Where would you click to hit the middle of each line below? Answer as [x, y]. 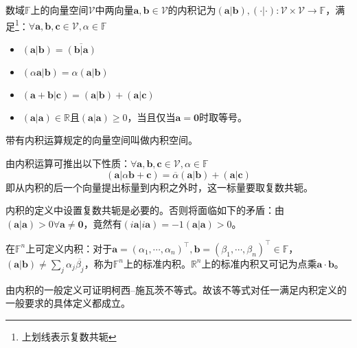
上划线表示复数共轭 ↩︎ [69, 336]
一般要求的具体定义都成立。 [68, 303]
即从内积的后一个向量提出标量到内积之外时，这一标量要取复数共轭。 [159, 187]
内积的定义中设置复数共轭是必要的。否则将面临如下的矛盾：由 [145, 210]
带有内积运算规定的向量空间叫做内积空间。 [102, 140]
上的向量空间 [59, 10]
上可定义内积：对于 [69, 248]
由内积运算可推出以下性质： [68, 163]
